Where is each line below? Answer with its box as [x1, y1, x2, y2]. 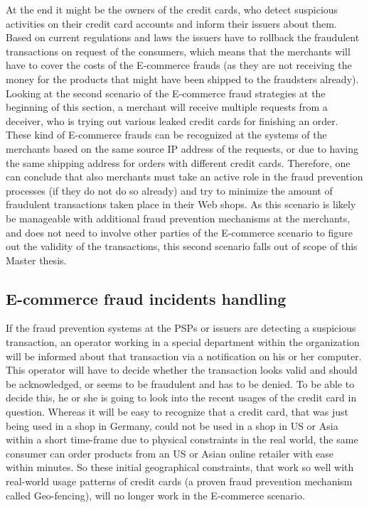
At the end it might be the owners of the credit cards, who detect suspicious [6, 2, 338, 16]
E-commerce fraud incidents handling [6, 287, 287, 309]
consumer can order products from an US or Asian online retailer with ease [6, 445, 334, 460]
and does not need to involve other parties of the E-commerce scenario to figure [6, 225, 353, 239]
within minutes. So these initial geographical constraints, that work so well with [6, 460, 354, 475]
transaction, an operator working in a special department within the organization [6, 335, 360, 350]
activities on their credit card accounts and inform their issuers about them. [6, 16, 337, 31]
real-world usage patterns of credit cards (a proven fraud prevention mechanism [6, 474, 353, 489]
